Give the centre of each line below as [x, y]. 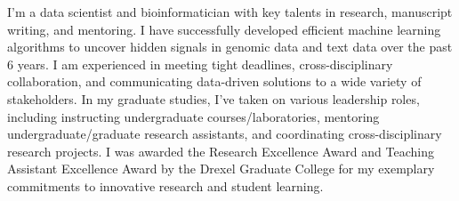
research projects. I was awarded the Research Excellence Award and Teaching [221, 151]
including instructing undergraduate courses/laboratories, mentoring [193, 116]
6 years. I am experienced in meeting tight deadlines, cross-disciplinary [200, 64]
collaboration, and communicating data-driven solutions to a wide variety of [214, 81]
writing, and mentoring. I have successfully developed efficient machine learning [224, 29]
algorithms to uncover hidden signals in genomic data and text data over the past [230, 47]
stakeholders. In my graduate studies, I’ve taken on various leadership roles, [213, 98]
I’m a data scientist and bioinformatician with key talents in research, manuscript [230, 12]
